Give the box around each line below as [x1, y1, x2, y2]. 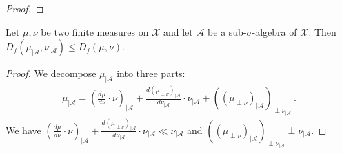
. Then [308, 24, 336, 38]
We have [6, 122, 41, 137]
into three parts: [117, 66, 185, 80]
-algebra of [252, 24, 297, 38]
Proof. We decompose [6, 66, 97, 80]
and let [163, 24, 193, 38]
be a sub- [208, 24, 247, 38]
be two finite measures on [41, 24, 149, 38]
